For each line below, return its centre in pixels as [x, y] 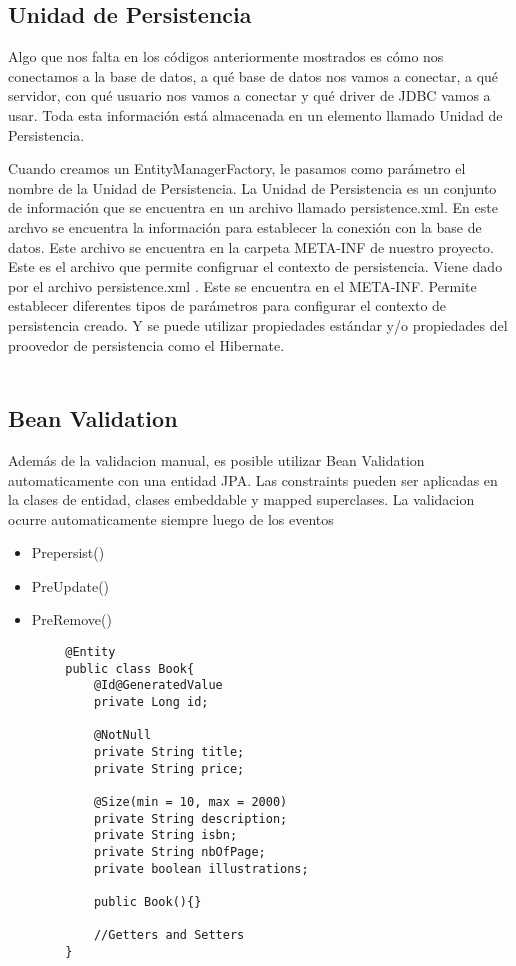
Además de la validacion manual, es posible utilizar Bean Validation [216, 459]
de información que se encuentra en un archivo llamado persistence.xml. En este [253, 207]
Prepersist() [68, 552]
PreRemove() [71, 619]
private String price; [169, 768]
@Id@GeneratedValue [158, 685]
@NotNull [122, 735]
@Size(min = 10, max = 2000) [190, 801]
